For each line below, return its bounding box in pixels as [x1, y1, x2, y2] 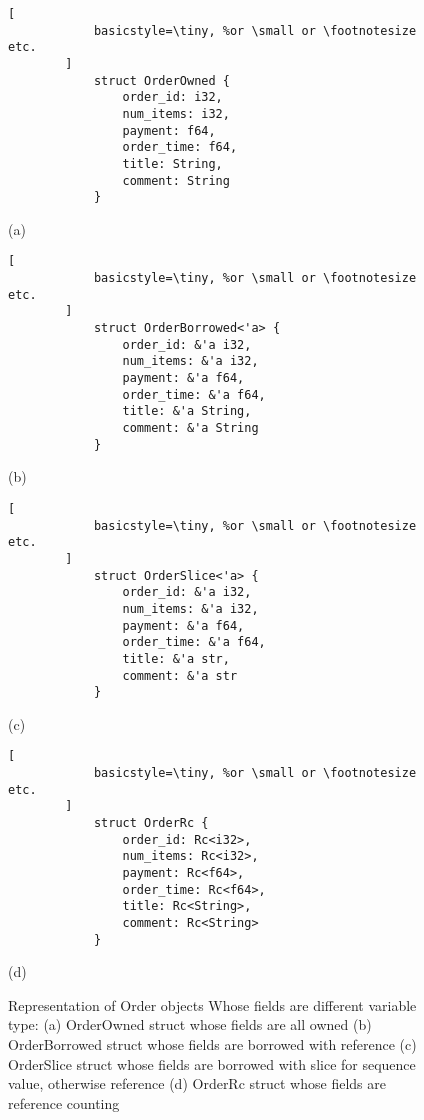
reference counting [8, 1092, 120, 1113]
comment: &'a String [122, 421, 259, 436]
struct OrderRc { [93, 816, 209, 831]
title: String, [122, 156, 223, 171]
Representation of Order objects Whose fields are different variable [8, 994, 417, 1015]
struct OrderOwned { [93, 73, 230, 88]
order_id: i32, [122, 90, 223, 105]
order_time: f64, [122, 140, 238, 155]
